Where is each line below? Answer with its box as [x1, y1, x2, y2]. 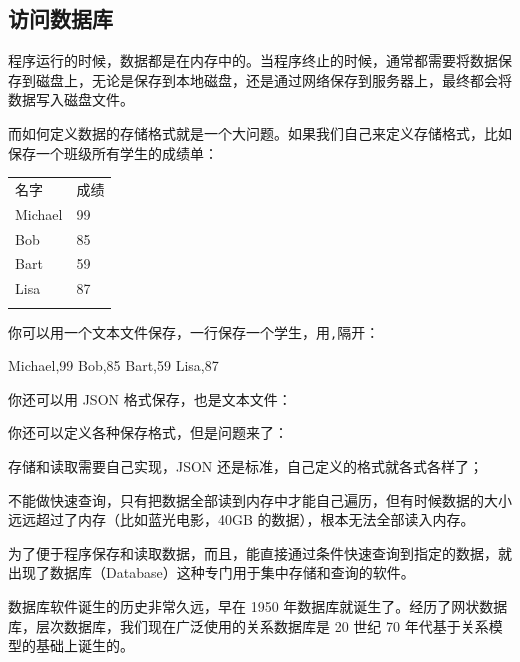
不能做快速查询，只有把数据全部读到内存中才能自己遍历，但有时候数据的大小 [8, 489, 512, 510]
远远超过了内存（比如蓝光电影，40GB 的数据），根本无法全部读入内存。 [8, 509, 475, 530]
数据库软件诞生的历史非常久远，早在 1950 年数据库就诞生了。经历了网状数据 [8, 596, 508, 617]
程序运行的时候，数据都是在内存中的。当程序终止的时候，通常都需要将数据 [8, 50, 498, 71]
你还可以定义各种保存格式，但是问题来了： [8, 422, 288, 443]
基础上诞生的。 [35, 635, 134, 656]
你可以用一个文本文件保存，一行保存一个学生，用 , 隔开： [8, 321, 380, 342]
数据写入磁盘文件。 [8, 89, 134, 110]
